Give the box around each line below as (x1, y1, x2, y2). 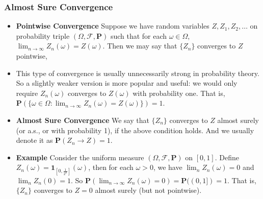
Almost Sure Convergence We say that (16, 114, 149, 125)
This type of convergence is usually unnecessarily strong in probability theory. (16, 67, 259, 78)
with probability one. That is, (133, 87, 225, 98)
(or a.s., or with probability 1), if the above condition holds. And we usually (16, 125, 254, 135)
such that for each (110, 30, 167, 41)
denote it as (16, 135, 53, 145)
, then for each (88, 162, 134, 172)
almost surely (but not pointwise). (95, 185, 202, 195)
